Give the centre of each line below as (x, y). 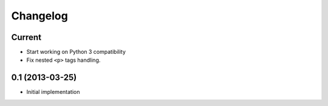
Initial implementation (53, 92)
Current (26, 37)
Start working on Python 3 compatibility (76, 52)
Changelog (39, 16)
